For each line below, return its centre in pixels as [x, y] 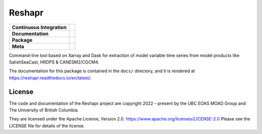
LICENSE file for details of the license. [47, 126]
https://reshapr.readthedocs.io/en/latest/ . [50, 78]
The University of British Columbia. [44, 110]
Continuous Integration [39, 27]
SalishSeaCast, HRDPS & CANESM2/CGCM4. [54, 62]
